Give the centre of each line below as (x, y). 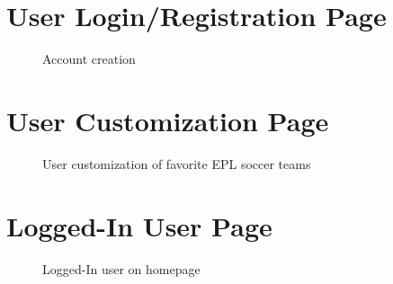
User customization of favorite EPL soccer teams (177, 163)
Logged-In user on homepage (121, 268)
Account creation (89, 59)
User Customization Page (168, 120)
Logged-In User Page (139, 225)
